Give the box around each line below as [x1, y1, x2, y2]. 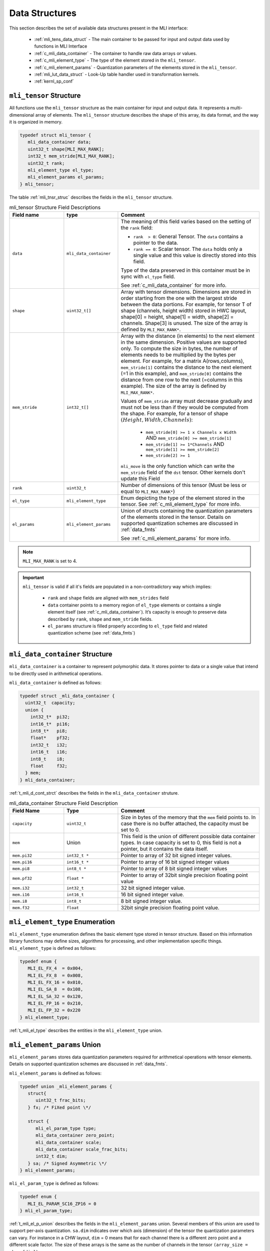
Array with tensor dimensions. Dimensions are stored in [120, 288, 251, 295]
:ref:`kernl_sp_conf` [34, 78, 74, 85]
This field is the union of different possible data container [120, 833, 255, 840]
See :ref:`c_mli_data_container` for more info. [120, 282, 227, 289]
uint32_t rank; [27, 160, 65, 166]
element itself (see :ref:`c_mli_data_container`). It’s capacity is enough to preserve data [47, 609, 227, 615]
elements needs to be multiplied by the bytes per [120, 351, 236, 358]
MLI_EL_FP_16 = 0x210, [27, 1001, 83, 1006]
